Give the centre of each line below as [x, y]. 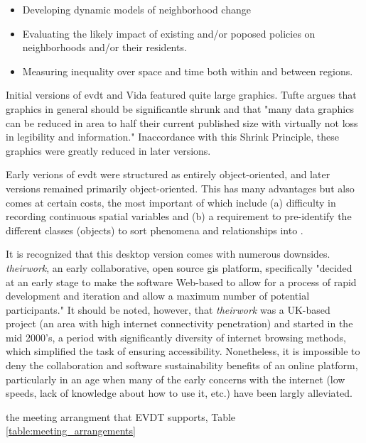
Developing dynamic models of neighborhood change [136, 9]
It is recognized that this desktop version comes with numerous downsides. [168, 254]
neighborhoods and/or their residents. [104, 47]
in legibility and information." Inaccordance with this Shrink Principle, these [172, 137]
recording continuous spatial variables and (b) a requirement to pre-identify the [179, 216]
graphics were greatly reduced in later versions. [108, 150]
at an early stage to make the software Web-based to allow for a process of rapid [181, 281]
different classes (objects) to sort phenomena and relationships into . [155, 230]
